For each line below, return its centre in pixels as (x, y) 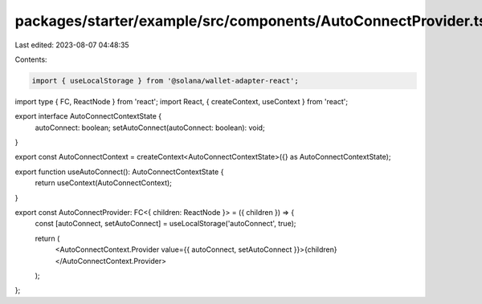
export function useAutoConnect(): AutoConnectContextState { (119, 172)
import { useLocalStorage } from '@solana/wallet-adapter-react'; (165, 81)
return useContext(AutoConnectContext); (104, 183)
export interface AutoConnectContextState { (88, 116)
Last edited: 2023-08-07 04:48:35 (72, 45)
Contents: (31, 59)
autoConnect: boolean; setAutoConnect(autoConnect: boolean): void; (150, 128)
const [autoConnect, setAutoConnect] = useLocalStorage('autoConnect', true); (165, 224)
